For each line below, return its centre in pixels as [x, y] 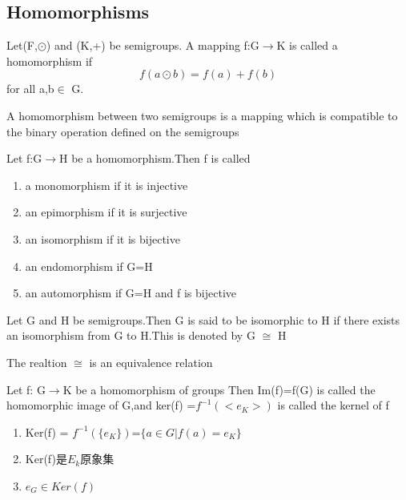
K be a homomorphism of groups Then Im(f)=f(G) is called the [219, 389]
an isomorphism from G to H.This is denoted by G [131, 335]
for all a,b [30, 89]
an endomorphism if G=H [89, 266]
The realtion [37, 362]
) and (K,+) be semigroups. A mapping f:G [153, 45]
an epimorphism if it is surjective [106, 212]
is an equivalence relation [151, 362]
